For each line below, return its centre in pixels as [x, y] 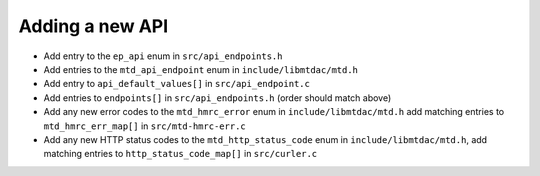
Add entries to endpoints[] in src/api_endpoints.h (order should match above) [217, 97]
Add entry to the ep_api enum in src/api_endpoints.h [163, 56]
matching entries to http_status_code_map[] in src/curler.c [180, 154]
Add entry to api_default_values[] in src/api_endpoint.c [176, 84]
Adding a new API [93, 26]
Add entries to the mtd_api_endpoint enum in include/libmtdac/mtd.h [201, 69]
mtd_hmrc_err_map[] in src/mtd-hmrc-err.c [144, 126]
